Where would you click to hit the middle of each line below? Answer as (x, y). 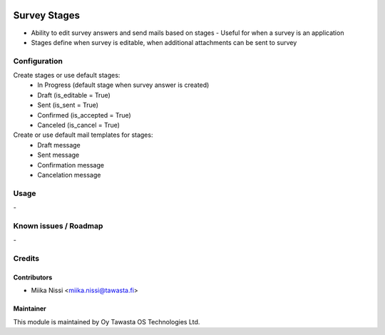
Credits (26, 258)
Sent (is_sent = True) (68, 105)
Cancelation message (69, 175)
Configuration (38, 61)
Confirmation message (71, 165)
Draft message (59, 145)
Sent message (58, 155)
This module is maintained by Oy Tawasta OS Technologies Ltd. (107, 321)
